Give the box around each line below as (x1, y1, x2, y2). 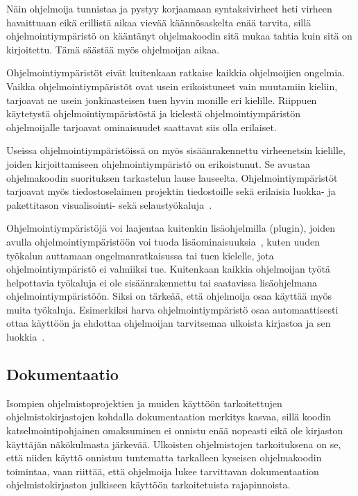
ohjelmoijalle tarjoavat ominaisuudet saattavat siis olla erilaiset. (6, 119, 277, 134)
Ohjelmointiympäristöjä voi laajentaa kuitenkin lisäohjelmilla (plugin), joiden (6, 221, 335, 235)
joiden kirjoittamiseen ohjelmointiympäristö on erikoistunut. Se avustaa (6, 156, 310, 171)
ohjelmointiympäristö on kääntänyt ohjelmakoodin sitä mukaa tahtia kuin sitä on (6, 28, 352, 43)
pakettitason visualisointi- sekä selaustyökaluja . (6, 197, 212, 212)
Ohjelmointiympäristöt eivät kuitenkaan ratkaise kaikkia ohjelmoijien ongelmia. (6, 65, 345, 80)
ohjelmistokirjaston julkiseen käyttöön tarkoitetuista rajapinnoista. (6, 477, 291, 492)
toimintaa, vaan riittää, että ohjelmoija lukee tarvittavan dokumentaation (6, 463, 319, 478)
